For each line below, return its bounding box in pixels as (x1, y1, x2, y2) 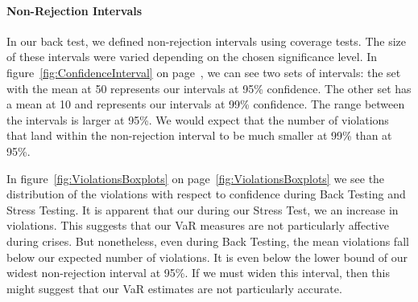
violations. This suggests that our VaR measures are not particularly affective (6, 217, 389, 234)
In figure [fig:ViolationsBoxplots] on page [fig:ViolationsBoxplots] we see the (6, 169, 385, 186)
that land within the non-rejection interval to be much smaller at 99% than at (6, 127, 392, 144)
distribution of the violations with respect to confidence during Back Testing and (6, 186, 406, 202)
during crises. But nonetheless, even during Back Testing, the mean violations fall (6, 232, 409, 249)
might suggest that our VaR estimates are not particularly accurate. (6, 280, 342, 296)
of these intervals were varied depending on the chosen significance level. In (6, 48, 378, 65)
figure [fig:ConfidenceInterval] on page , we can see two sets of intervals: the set (6, 63, 401, 80)
